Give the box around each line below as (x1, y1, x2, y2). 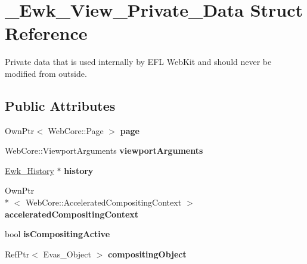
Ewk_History (5, 164, 54, 176)
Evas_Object (43, 247, 91, 260)
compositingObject (107, 247, 187, 260)
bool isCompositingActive (5, 228, 110, 240)
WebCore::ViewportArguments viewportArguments (5, 144, 203, 157)
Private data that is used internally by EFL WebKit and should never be (5, 55, 272, 68)
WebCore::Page (48, 124, 104, 136)
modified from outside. (5, 67, 87, 79)
